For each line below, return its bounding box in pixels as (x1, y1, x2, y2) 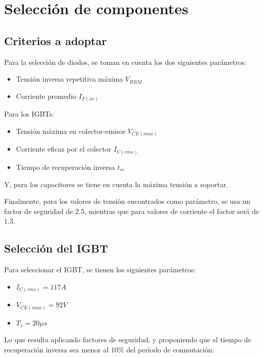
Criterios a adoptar (4, 32, 107, 48)
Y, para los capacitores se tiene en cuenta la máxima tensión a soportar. (4, 178, 229, 189)
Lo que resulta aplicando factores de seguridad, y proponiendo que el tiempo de (4, 334, 251, 345)
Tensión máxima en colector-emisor (16, 125, 126, 136)
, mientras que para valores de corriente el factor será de (84, 205, 259, 216)
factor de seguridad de (4, 205, 73, 216)
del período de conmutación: (126, 344, 214, 354)
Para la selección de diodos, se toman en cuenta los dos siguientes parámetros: (4, 56, 247, 67)
